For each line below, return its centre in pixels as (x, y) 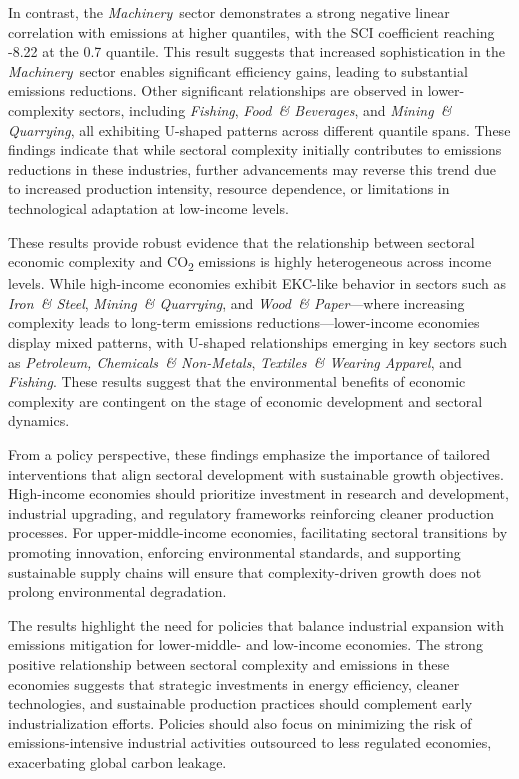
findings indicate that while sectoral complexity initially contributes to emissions (255, 149)
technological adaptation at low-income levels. (148, 207)
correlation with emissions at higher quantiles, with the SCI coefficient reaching (251, 31)
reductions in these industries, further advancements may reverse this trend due (252, 168)
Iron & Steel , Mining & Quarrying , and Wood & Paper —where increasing (236, 302)
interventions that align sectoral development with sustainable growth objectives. (256, 473)
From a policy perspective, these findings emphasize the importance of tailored (249, 454)
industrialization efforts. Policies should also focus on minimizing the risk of (240, 722)
